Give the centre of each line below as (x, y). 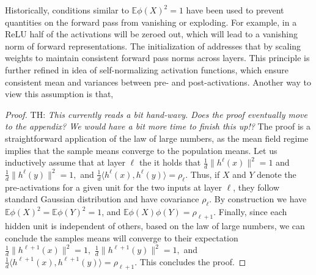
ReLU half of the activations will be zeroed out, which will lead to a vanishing (151, 34)
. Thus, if (203, 174)
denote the (277, 174)
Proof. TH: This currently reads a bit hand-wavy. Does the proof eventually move (156, 114)
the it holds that (170, 162)
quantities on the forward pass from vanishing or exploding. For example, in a (151, 22)
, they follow (256, 187)
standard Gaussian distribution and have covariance (102, 199)
